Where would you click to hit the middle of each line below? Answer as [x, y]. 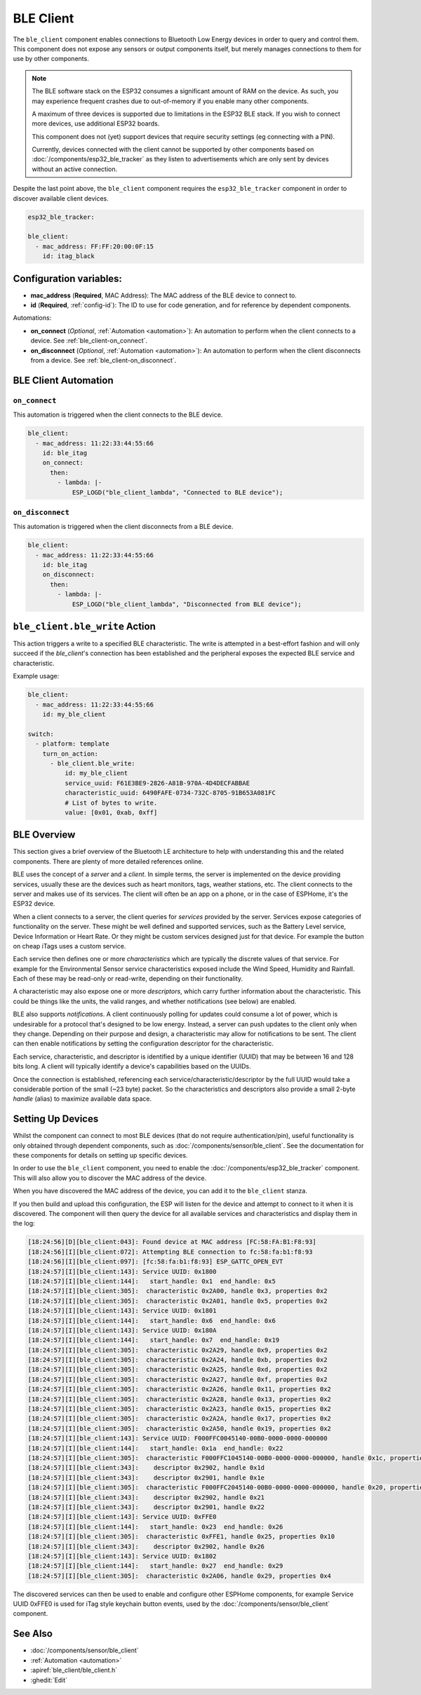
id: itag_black [68, 256]
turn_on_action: [70, 753]
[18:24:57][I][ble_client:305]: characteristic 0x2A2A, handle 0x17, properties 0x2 [179, 1419]
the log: [24, 1224]
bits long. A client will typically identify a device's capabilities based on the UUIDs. [132, 1066]
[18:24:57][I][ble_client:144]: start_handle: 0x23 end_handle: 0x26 [155, 1527]
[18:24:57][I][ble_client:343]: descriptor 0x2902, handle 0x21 [146, 1497]
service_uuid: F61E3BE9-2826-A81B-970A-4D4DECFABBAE [157, 783]
